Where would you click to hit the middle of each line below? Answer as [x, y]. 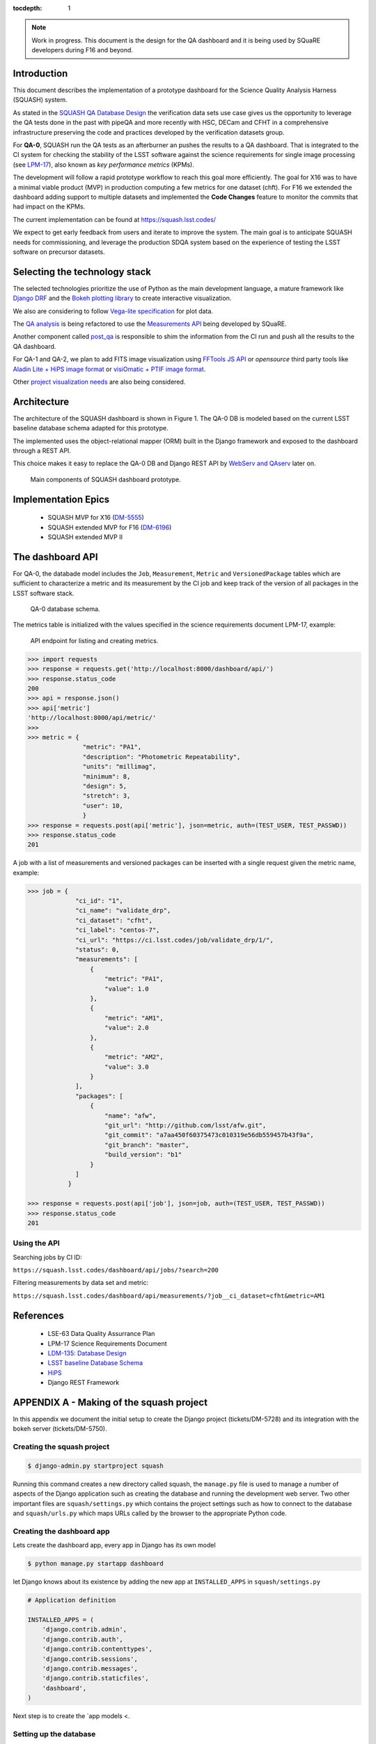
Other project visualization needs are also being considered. [99, 382]
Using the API [37, 1243]
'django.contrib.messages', [90, 1669]
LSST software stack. [44, 593]
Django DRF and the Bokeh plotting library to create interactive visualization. [122, 298]
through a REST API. [42, 451]
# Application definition [72, 1600]
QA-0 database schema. [65, 609]
